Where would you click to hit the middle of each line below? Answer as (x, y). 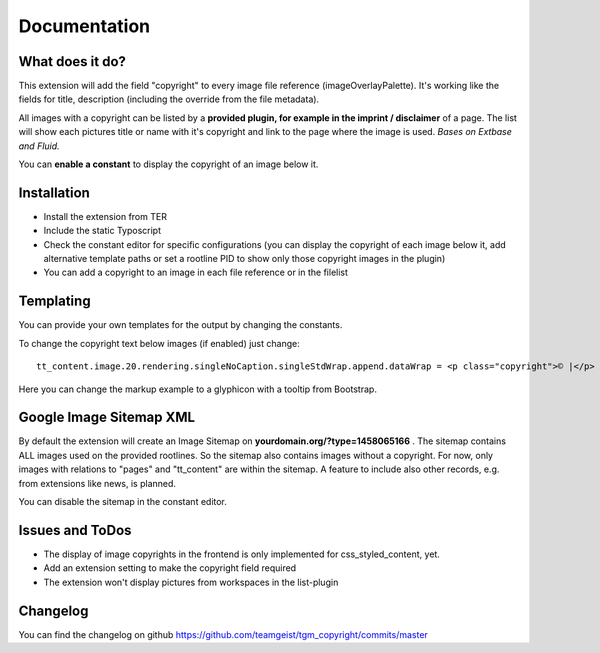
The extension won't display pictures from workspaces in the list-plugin (191, 582)
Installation (54, 192)
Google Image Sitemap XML (106, 417)
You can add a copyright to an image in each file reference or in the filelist (196, 272)
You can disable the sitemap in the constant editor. (122, 502)
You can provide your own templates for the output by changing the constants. (180, 325)
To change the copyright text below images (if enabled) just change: (159, 343)
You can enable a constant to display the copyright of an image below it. (168, 164)
